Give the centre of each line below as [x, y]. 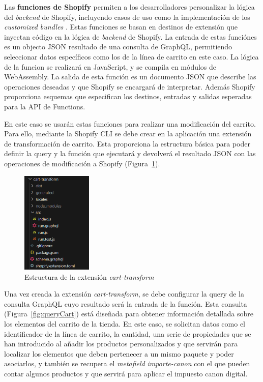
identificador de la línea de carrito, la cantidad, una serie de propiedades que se [128, 333]
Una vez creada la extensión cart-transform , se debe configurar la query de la [124, 294]
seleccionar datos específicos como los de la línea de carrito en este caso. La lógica [131, 56]
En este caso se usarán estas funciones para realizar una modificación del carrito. [130, 123]
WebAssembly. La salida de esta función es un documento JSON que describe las [130, 77]
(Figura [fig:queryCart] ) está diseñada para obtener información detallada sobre [129, 314]
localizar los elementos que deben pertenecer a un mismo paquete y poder [119, 353]
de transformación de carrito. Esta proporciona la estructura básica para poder [127, 143]
